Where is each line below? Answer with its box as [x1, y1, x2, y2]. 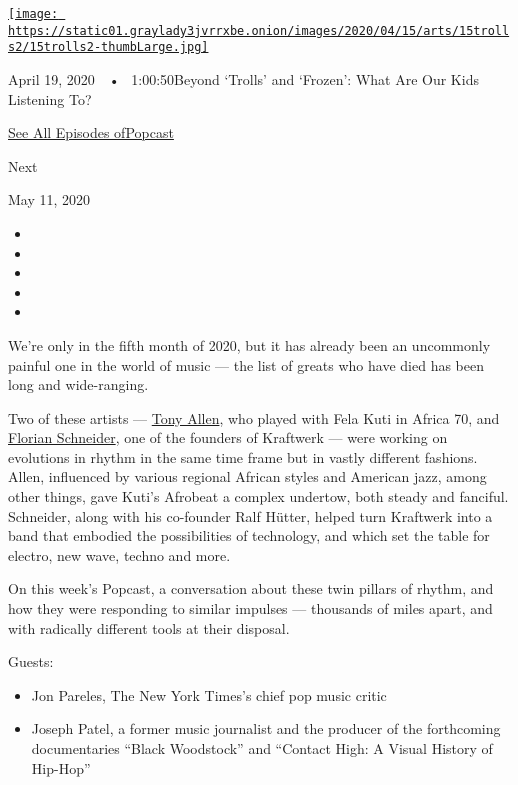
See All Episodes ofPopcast [8, 122, 174, 143]
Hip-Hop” [31, 757, 91, 778]
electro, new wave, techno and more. [8, 544, 231, 565]
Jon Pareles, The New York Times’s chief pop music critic [31, 684, 387, 705]
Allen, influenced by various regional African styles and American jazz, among [8, 466, 487, 487]
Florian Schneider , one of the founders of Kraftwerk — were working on [8, 427, 448, 448]
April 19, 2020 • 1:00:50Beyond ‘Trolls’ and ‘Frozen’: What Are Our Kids [8, 68, 479, 89]
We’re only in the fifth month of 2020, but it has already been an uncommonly [8, 334, 491, 355]
